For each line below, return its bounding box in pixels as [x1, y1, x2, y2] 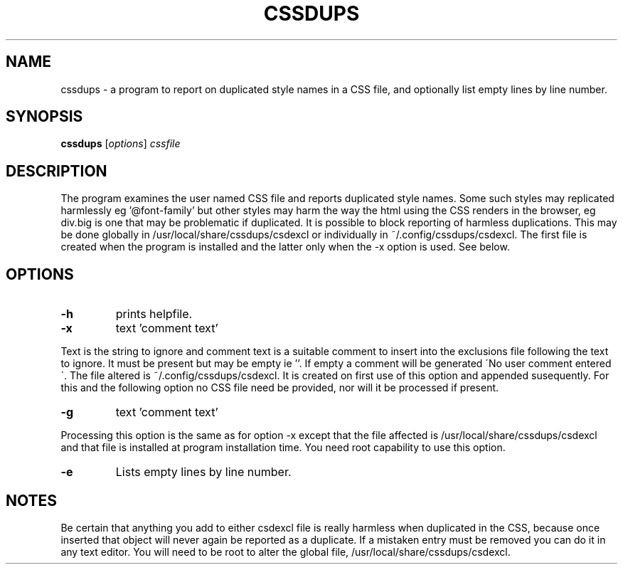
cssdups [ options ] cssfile [60, 137, 181, 150]
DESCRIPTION [6, 162, 107, 180]
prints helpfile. [115, 307, 193, 322]
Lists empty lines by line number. [115, 465, 292, 480]
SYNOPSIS [6, 107, 83, 126]
